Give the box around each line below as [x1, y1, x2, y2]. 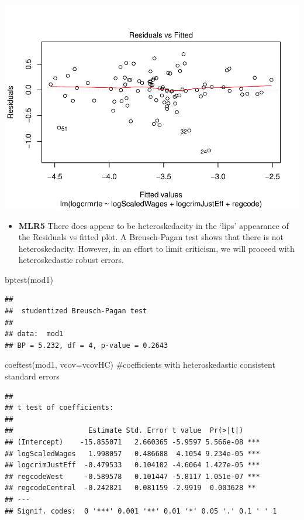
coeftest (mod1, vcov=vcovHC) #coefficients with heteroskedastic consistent [5, 358, 275, 371]
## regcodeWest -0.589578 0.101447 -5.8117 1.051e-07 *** [5, 472, 260, 481]
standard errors [5, 370, 60, 382]
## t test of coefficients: [5, 403, 114, 412]
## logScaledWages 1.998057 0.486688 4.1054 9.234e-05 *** [5, 449, 260, 458]
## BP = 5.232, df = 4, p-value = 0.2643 [5, 341, 168, 350]
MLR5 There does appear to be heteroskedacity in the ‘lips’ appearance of [18, 219, 289, 231]
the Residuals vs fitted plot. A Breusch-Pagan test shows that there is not [18, 231, 284, 243]
